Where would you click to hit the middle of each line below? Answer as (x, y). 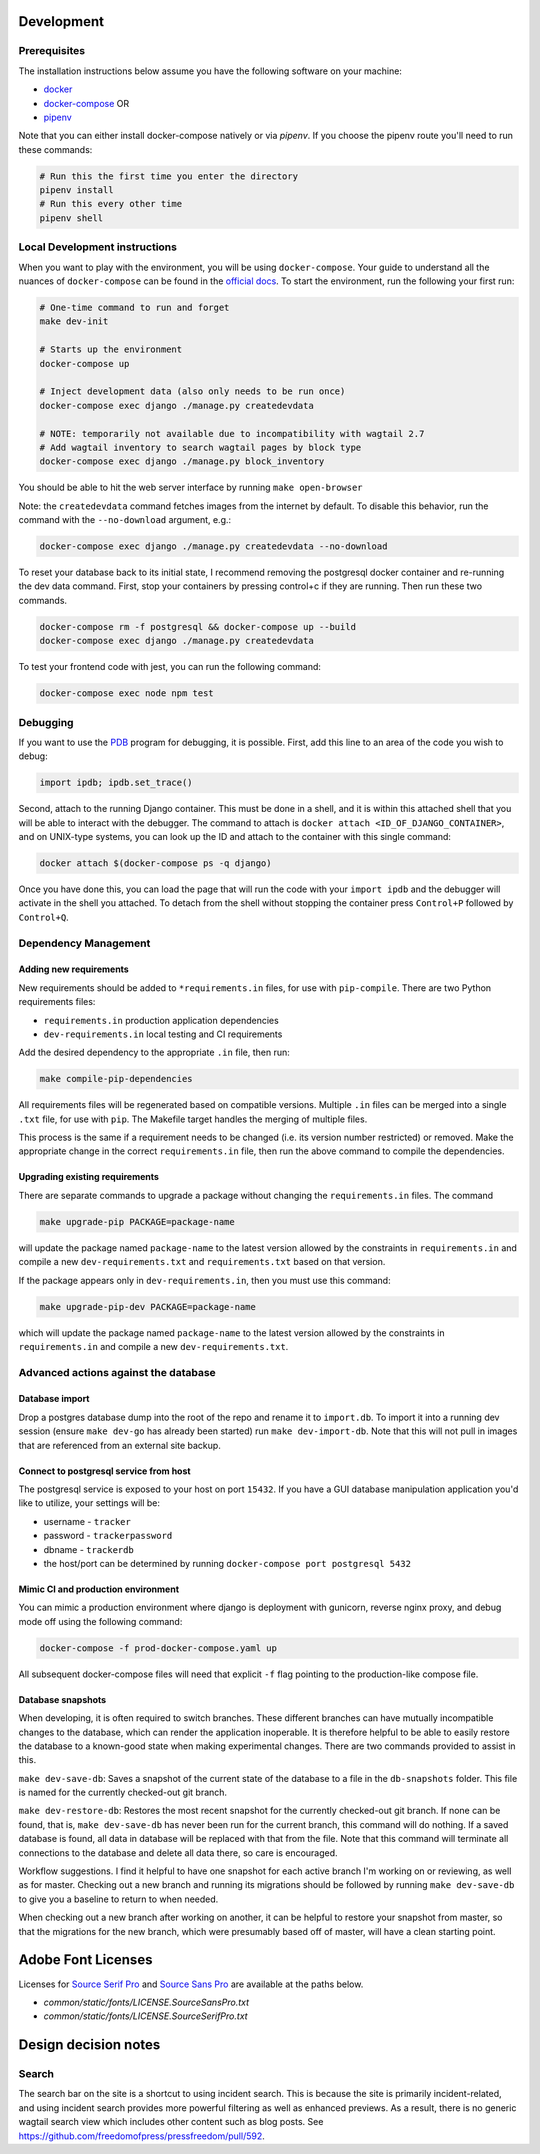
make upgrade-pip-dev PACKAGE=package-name (148, 1306)
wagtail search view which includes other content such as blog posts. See (171, 2122)
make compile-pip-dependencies (116, 1079)
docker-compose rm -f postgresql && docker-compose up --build (198, 626)
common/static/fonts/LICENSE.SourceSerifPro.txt (146, 2016)
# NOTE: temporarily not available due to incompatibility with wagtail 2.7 (232, 433)
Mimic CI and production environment (99, 1589)
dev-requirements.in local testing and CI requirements (163, 1034)
